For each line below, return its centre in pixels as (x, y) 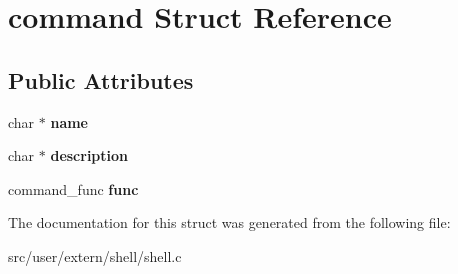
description (89, 155)
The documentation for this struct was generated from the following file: (229, 222)
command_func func (73, 188)
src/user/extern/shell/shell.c (95, 255)
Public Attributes (101, 79)
